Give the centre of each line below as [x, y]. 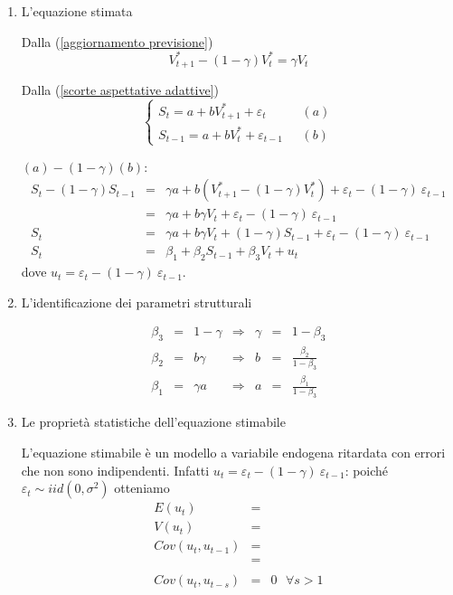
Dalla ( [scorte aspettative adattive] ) [120, 90]
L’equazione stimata [77, 11]
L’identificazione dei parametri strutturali [137, 302]
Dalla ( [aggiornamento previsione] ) [117, 41]
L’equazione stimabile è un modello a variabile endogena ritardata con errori [233, 453]
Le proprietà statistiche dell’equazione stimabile [153, 422]
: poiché [367, 470]
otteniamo [142, 488]
